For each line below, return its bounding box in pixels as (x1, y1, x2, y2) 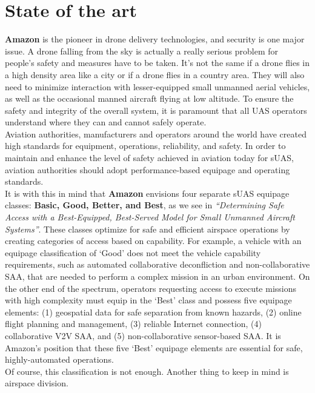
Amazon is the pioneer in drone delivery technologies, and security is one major (5, 33, 305, 45)
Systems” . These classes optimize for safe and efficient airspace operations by (5, 222, 290, 235)
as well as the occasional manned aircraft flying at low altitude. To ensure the (5, 92, 294, 105)
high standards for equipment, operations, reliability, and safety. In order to (5, 139, 286, 152)
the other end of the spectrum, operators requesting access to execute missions (5, 282, 297, 294)
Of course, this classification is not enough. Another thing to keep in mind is (5, 365, 289, 377)
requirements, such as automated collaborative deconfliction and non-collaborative (5, 258, 310, 271)
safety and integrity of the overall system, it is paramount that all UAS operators (5, 104, 307, 116)
